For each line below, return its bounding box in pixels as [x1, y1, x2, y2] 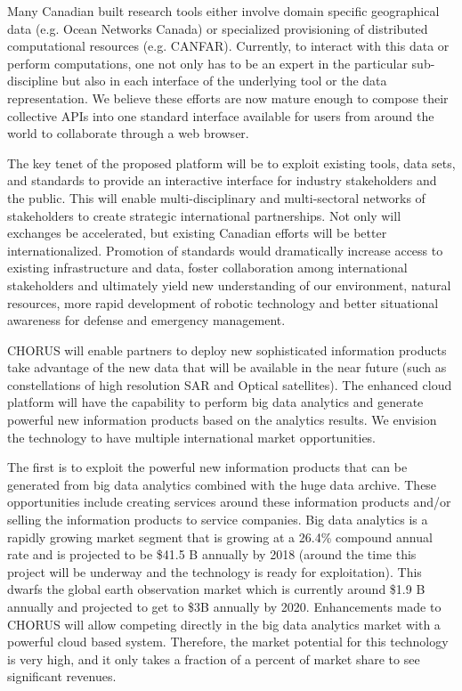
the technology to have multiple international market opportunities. [7, 427, 377, 446]
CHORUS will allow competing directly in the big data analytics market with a [7, 614, 441, 633]
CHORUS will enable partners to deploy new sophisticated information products [7, 340, 447, 359]
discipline [7, 71, 58, 90]
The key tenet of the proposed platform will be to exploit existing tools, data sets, [7, 153, 456, 172]
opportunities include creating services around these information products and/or [7, 492, 451, 511]
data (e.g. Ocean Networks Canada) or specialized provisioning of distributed [7, 19, 428, 37]
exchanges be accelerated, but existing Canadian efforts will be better [7, 224, 387, 242]
